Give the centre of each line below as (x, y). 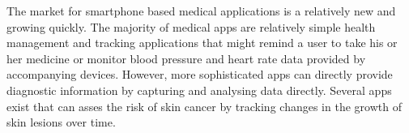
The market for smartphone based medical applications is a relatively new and (201, 11)
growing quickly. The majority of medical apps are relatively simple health (191, 26)
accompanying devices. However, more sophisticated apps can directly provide (200, 74)
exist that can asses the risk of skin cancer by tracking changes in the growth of (204, 106)
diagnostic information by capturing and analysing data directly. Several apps (199, 90)
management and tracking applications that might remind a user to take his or (202, 43)
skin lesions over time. (61, 122)
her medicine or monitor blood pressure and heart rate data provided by (186, 58)
